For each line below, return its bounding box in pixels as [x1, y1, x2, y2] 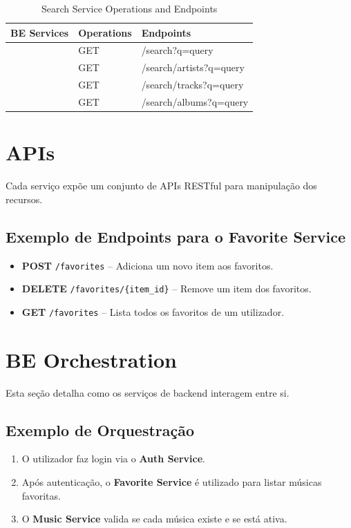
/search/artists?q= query [141, 60, 245, 75]
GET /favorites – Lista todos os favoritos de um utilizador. [21, 304, 285, 319]
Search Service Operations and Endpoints [41, 1, 218, 15]
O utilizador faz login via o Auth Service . [21, 451, 205, 466]
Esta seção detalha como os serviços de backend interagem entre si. [6, 385, 290, 399]
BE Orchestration [6, 345, 177, 373]
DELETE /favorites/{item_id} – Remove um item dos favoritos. [21, 281, 312, 296]
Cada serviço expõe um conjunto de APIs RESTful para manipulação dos [6, 178, 317, 193]
